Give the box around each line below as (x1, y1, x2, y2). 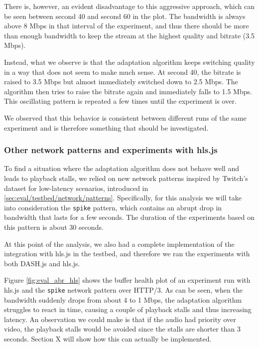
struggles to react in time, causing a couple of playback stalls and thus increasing (4, 304, 252, 315)
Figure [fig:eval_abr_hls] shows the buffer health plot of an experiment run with (4, 275, 251, 285)
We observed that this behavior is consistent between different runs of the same (4, 112, 247, 123)
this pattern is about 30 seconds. (4, 221, 104, 232)
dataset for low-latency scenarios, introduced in (4, 182, 148, 193)
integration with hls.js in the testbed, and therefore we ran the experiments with (4, 248, 250, 259)
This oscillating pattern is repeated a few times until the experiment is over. (4, 96, 237, 106)
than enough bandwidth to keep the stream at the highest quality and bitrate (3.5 (4, 30, 255, 40)
